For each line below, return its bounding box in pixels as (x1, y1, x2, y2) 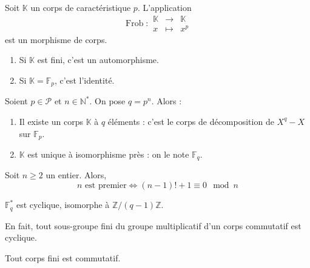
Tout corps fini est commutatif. (5, 251, 121, 264)
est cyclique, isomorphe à (16, 198, 110, 211)
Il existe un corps (19, 115, 83, 127)
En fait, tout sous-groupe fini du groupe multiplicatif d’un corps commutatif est (5, 219, 302, 232)
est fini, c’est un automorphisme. (37, 53, 159, 66)
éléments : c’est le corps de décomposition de (107, 115, 274, 127)
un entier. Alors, (45, 169, 107, 181)
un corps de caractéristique (30, 1, 131, 13)
